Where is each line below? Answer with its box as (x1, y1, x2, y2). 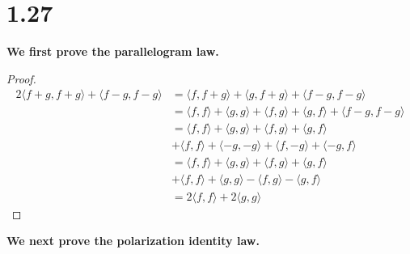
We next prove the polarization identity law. (6, 232, 260, 249)
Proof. (6, 70, 36, 87)
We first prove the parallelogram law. (6, 43, 219, 60)
